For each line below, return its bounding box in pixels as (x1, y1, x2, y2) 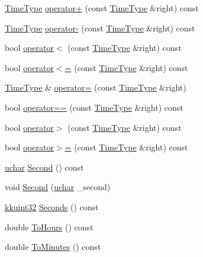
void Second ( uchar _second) (5, 181, 111, 193)
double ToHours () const (5, 220, 94, 233)
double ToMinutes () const (5, 240, 101, 253)
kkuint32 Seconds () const (5, 200, 99, 213)
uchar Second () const (5, 160, 84, 173)
